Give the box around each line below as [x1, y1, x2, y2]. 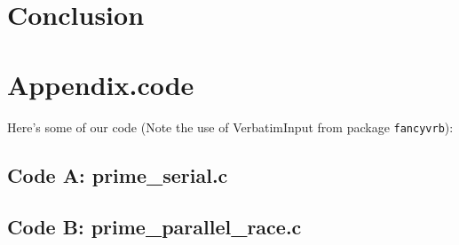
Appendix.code [7, 66, 194, 102]
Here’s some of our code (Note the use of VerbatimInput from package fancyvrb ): [7, 117, 454, 136]
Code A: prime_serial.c [7, 161, 228, 188]
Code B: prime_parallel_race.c [7, 213, 302, 241]
